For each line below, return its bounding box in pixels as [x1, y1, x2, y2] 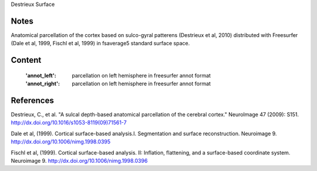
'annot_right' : [25, 80, 60, 88]
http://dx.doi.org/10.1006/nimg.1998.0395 [11, 138, 111, 145]
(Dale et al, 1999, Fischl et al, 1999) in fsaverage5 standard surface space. [11, 40, 190, 47]
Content [11, 55, 42, 65]
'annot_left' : [25, 72, 56, 79]
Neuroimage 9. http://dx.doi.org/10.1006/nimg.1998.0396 [11, 157, 148, 164]
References [11, 95, 54, 105]
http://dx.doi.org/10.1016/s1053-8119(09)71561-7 [11, 119, 127, 126]
